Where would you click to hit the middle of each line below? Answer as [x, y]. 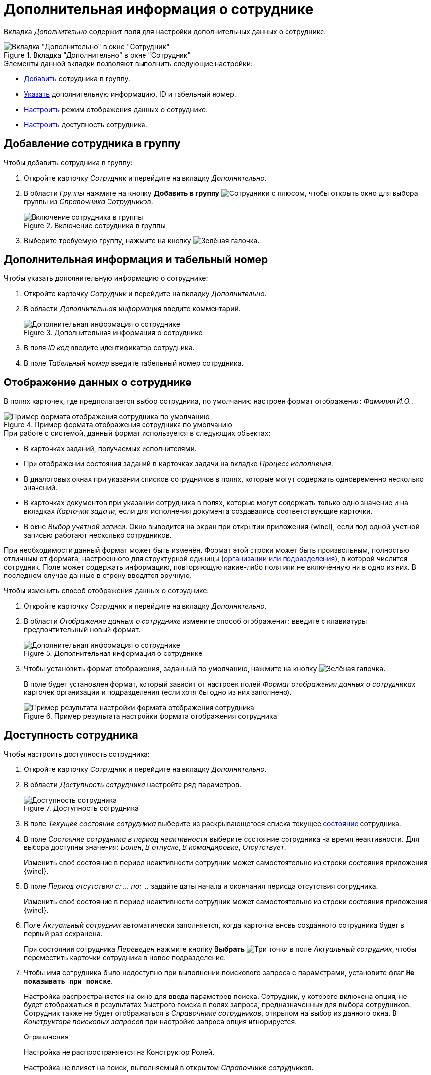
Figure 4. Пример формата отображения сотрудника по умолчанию [118, 425]
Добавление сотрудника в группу [92, 144]
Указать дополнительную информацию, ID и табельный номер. [130, 94]
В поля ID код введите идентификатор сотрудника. [109, 348]
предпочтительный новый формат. [82, 630]
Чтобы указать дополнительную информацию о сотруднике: [106, 278]
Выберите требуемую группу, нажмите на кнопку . [142, 240]
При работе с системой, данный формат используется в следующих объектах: [137, 433]
